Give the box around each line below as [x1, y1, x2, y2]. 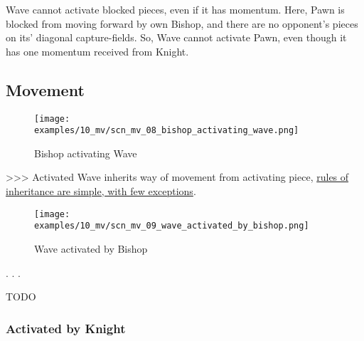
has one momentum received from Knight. [6, 43, 189, 58]
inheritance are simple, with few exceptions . [6, 184, 196, 199]
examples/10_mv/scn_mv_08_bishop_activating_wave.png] [34, 125, 299, 136]
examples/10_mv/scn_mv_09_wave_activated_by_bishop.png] [34, 221, 309, 231]
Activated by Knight [6, 319, 126, 337]
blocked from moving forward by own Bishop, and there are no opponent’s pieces [6, 16, 358, 31]
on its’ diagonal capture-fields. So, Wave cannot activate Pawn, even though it [6, 30, 347, 45]
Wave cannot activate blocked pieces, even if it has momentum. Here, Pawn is [6, 2, 345, 16]
